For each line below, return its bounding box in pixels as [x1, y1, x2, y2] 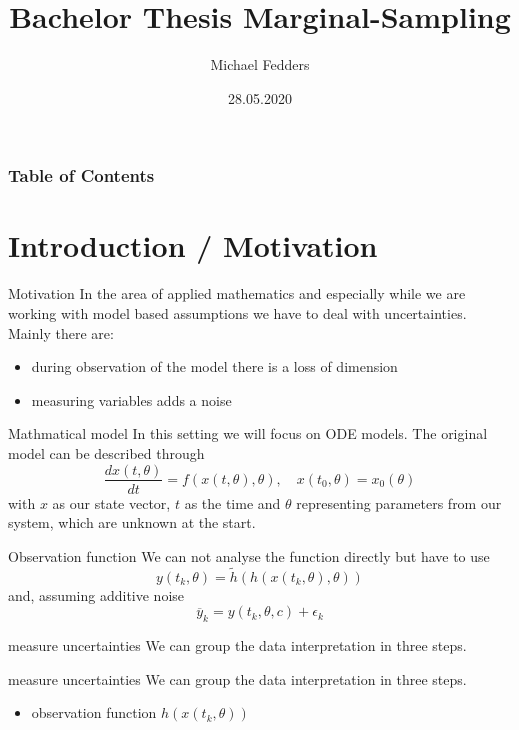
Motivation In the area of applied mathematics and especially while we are [8, 283, 466, 304]
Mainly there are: [8, 322, 114, 343]
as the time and [184, 492, 281, 513]
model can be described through [8, 442, 205, 463]
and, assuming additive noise [8, 584, 185, 605]
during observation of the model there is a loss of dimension [31, 356, 398, 377]
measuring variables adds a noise [31, 389, 232, 410]
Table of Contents [8, 163, 155, 188]
